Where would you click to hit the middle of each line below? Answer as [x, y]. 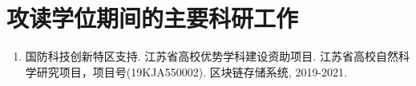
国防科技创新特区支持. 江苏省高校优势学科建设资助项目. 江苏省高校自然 [212, 56]
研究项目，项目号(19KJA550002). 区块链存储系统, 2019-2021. [192, 71]
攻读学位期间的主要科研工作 [153, 18]
